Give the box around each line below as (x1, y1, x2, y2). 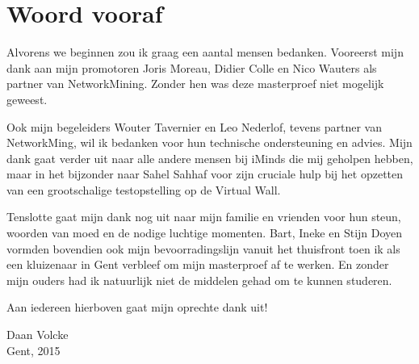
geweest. (6, 90, 48, 107)
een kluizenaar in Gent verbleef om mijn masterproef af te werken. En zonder (6, 256, 389, 273)
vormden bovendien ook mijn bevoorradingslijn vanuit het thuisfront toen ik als (6, 240, 400, 257)
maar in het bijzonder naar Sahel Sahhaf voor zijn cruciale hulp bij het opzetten (6, 165, 404, 182)
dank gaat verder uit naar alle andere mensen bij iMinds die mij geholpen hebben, (6, 149, 413, 166)
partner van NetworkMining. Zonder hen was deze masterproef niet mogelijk (6, 75, 384, 92)
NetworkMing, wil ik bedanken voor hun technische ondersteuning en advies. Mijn (6, 134, 413, 151)
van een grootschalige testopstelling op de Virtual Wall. (6, 181, 281, 198)
